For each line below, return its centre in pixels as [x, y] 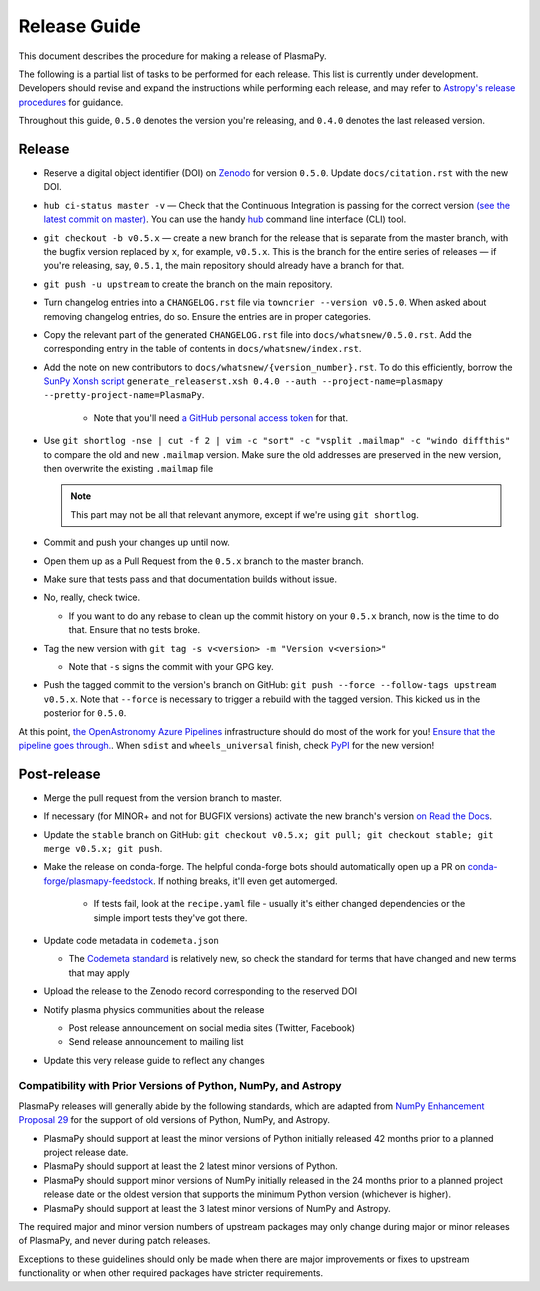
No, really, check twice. [92, 597]
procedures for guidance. [71, 102]
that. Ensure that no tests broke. [134, 630]
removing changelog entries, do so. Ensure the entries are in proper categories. [207, 316]
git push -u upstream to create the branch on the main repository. [188, 284]
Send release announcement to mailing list [156, 1042]
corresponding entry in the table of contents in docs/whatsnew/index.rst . [202, 349]
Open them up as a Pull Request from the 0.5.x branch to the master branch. [203, 561]
